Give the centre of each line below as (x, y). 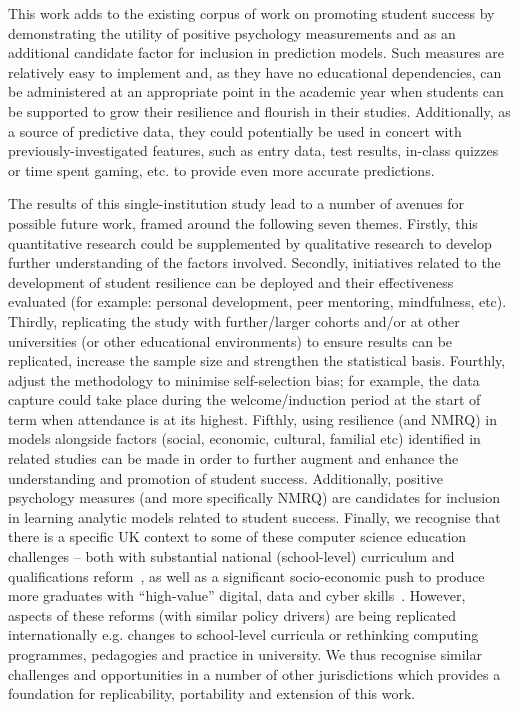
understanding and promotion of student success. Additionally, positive (225, 477)
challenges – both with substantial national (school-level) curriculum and (231, 556)
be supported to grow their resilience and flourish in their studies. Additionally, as (259, 110)
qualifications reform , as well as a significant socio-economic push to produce (246, 575)
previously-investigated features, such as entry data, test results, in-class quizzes (253, 150)
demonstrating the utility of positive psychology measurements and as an (232, 32)
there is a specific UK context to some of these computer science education (237, 536)
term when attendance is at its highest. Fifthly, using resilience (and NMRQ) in (252, 418)
